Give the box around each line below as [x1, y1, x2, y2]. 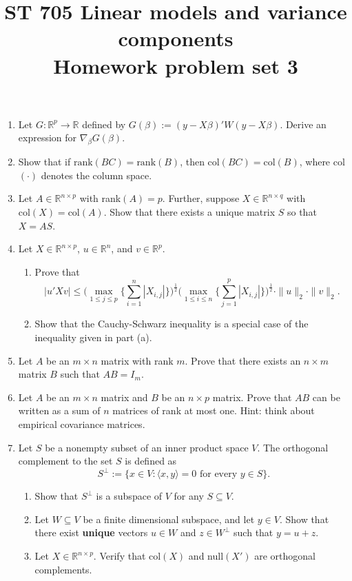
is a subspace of [96, 489, 163, 503]
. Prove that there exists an [185, 353, 301, 367]
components [118, 24, 234, 52]
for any [174, 489, 204, 503]
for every [199, 469, 238, 480]
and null [188, 549, 224, 563]
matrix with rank [101, 353, 174, 367]
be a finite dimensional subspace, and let [83, 511, 255, 526]
